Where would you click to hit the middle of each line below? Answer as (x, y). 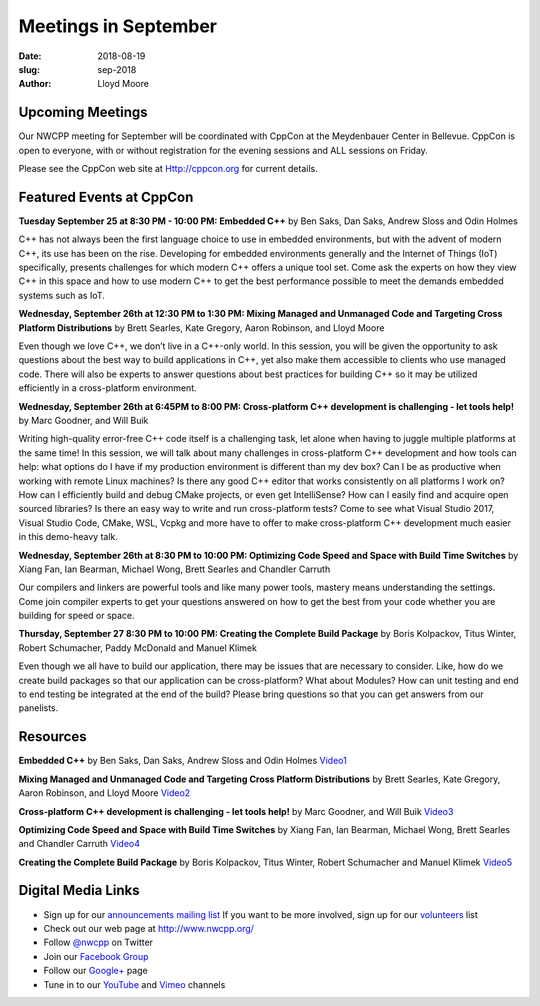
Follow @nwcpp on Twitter (98, 942)
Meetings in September (117, 26)
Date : (30, 56)
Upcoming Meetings (83, 112)
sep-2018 (117, 69)
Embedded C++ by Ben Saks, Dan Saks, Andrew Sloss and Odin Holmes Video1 (182, 761)
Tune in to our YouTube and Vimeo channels (134, 984)
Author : (35, 84)
